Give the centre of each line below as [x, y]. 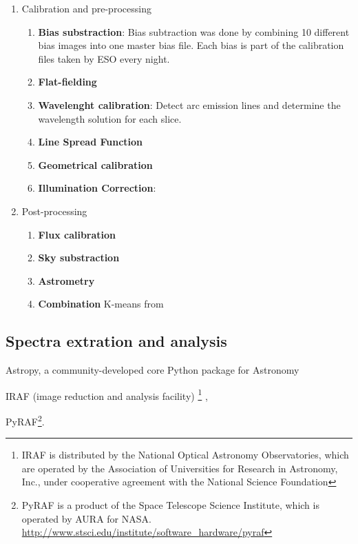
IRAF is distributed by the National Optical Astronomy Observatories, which [185, 455]
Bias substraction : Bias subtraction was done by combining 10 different [194, 31]
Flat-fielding [67, 82]
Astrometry [66, 280]
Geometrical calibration [95, 164]
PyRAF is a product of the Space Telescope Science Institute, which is [170, 504]
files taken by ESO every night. [104, 58]
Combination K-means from [101, 304]
